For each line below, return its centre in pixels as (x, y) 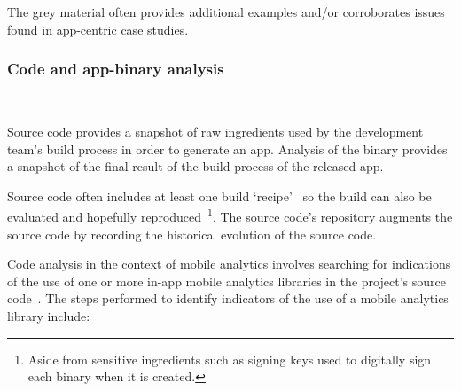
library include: (49, 316)
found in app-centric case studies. (98, 29)
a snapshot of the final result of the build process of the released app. (195, 166)
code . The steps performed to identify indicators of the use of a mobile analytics (228, 298)
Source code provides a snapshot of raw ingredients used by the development (215, 131)
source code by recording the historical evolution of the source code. (192, 234)
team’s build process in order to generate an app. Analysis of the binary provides (227, 149)
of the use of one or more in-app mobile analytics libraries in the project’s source (227, 281)
